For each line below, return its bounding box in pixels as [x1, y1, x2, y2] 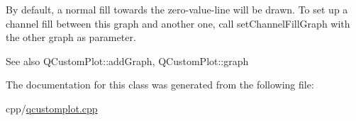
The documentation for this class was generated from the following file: [6, 77, 314, 92]
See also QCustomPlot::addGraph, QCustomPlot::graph [6, 53, 249, 68]
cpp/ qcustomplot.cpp [6, 100, 98, 115]
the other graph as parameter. [6, 30, 136, 45]
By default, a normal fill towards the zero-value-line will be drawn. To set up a [6, 2, 348, 16]
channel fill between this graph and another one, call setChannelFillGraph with [6, 16, 350, 30]
